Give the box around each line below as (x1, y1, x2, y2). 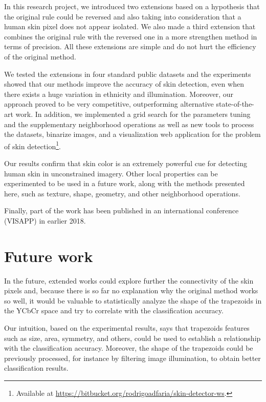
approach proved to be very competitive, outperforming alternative (4, 98, 214, 109)
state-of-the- (216, 98, 254, 109)
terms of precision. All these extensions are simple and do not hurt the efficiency (4, 41, 256, 52)
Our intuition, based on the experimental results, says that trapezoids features (4, 323, 250, 333)
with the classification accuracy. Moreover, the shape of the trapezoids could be (4, 343, 253, 353)
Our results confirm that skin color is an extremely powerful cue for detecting (4, 157, 248, 168)
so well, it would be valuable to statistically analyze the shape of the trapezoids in (4, 295, 262, 306)
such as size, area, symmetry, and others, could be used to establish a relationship (4, 332, 261, 343)
